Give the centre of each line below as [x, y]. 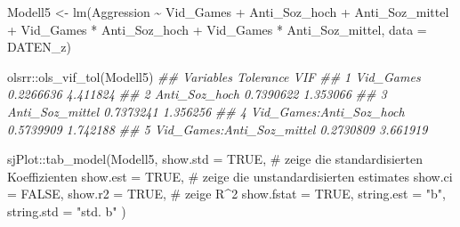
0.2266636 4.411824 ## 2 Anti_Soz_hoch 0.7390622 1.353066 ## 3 [197, 94]
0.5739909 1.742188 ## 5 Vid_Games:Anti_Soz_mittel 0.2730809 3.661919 [218, 129]
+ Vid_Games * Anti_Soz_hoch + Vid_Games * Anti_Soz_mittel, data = [217, 29]
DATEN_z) [39, 47]
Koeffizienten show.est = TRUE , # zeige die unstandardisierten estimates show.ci [230, 176]
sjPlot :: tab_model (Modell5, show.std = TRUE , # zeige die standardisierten [215, 159]
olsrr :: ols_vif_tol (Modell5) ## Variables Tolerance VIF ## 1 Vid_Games [214, 76]
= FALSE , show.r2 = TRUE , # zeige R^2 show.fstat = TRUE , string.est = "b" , [226, 194]
